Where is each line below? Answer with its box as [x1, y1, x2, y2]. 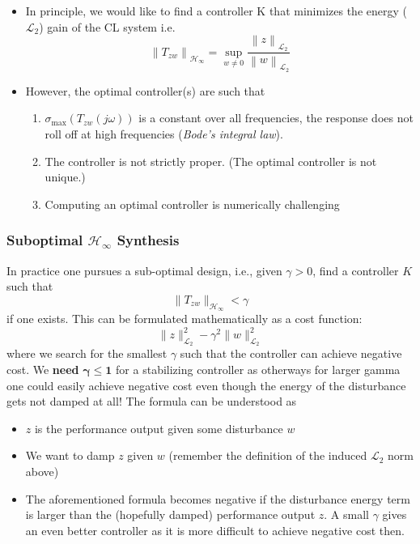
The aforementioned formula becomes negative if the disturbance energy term [25, 490, 410, 507]
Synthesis [117, 230, 180, 250]
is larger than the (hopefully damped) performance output [25, 506, 316, 523]
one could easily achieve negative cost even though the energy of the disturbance [6, 376, 406, 393]
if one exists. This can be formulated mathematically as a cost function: [6, 310, 363, 327]
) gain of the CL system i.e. [39, 18, 176, 35]
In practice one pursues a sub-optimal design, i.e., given [6, 261, 282, 278]
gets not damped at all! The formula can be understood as [6, 393, 297, 410]
